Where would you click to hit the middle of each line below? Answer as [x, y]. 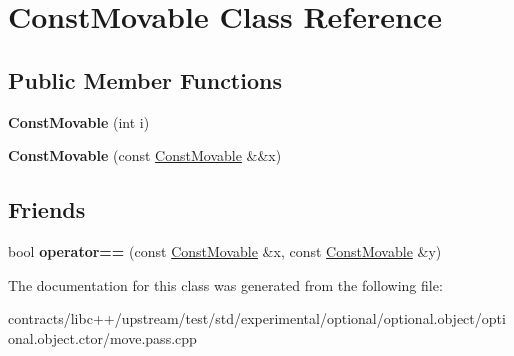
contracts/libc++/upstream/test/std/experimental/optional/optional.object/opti [257, 318]
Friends [47, 209]
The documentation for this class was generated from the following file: [225, 284]
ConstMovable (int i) [79, 121]
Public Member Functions [145, 79]
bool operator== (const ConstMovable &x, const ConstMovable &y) [225, 250]
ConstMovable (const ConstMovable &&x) [145, 155]
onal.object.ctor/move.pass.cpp [102, 337]
